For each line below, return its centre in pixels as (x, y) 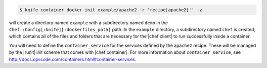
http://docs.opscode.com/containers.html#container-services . (73, 59)
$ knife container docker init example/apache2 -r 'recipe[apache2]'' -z (111, 10)
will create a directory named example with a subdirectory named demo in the (89, 23)
